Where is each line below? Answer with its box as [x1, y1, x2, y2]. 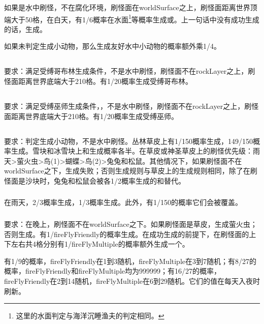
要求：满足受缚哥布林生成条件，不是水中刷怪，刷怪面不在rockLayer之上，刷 [4, 66, 255, 76]
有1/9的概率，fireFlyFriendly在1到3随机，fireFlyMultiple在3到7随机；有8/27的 [4, 255, 256, 266]
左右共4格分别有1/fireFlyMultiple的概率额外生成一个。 [11, 239, 189, 249]
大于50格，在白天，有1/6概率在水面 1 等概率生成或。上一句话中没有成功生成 [11, 12, 259, 24]
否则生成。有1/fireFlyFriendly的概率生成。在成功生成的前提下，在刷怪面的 [4, 228, 249, 239]
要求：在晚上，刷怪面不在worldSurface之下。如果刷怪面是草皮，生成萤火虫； [4, 218, 257, 229]
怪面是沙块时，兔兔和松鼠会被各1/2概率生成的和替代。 [4, 175, 185, 186]
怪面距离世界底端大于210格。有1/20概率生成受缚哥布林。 [4, 76, 192, 86]
